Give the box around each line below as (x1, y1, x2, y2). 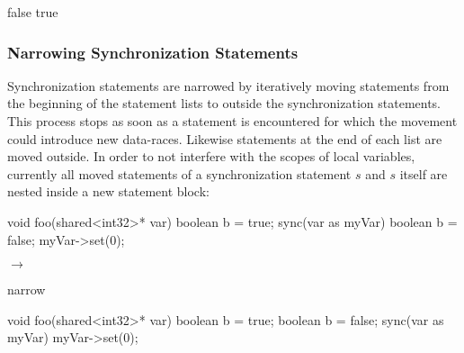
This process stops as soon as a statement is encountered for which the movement (7, 112, 458, 130)
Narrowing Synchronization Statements (7, 41, 299, 63)
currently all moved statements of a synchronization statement (7, 164, 352, 183)
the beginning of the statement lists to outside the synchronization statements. (7, 94, 442, 113)
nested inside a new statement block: (7, 182, 210, 201)
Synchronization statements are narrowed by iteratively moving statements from (7, 76, 450, 95)
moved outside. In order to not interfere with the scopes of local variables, (7, 147, 415, 166)
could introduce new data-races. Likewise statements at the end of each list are (7, 129, 442, 148)
